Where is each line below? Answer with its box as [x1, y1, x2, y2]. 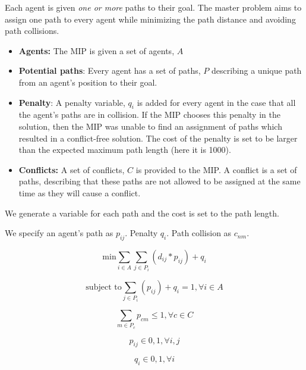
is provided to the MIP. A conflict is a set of [135, 163, 297, 175]
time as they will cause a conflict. [18, 186, 141, 199]
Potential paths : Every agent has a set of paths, [18, 64, 201, 77]
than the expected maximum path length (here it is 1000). [18, 143, 231, 156]
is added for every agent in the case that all [137, 96, 296, 108]
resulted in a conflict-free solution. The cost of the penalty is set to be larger [18, 131, 298, 144]
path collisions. [5, 24, 59, 37]
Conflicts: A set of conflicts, [18, 163, 125, 175]
